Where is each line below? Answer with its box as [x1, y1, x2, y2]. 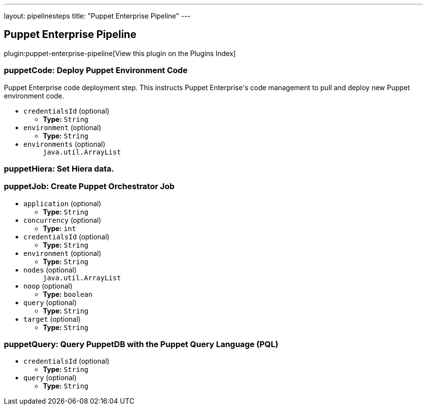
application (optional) [23, 199, 101, 208]
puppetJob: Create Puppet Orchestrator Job [4, 181, 175, 192]
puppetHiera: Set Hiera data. [4, 163, 114, 174]
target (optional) [23, 314, 81, 323]
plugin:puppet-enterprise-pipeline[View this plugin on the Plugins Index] [4, 49, 236, 58]
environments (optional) [23, 139, 106, 148]
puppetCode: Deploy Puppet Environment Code [4, 65, 188, 76]
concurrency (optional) [23, 215, 101, 224]
